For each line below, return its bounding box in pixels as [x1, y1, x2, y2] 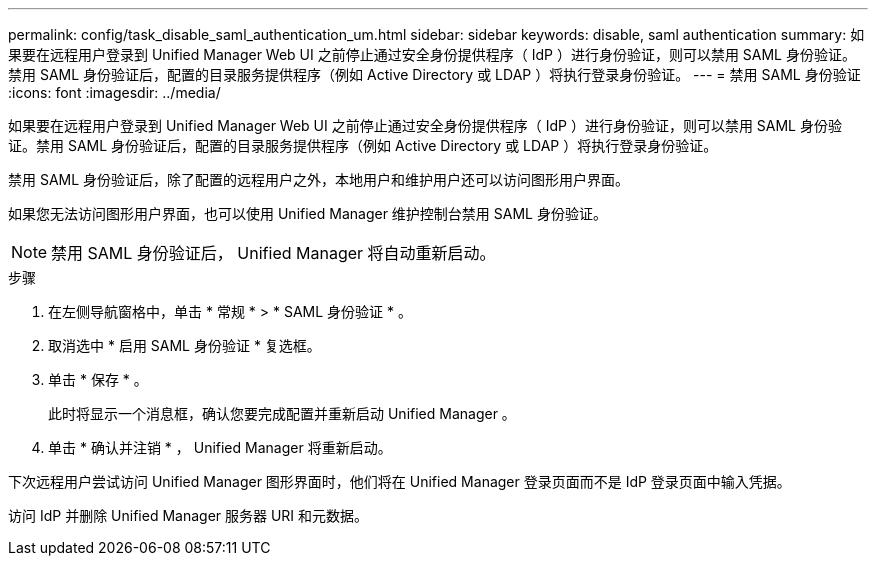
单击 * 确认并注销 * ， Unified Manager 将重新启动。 [48, 439, 392, 456]
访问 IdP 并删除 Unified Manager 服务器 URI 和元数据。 [8, 507, 369, 524]
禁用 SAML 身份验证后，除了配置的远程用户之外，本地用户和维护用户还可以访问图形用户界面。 [8, 171, 630, 188]
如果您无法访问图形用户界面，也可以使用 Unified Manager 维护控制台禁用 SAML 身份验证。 [8, 205, 607, 222]
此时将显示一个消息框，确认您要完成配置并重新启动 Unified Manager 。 [48, 405, 516, 422]
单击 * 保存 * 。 [48, 371, 148, 388]
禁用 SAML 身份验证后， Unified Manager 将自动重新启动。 [51, 243, 496, 263]
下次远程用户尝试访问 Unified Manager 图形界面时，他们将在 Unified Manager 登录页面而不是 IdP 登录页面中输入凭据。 [8, 473, 791, 490]
